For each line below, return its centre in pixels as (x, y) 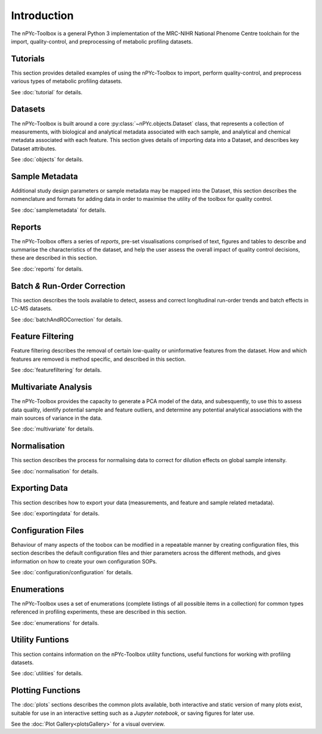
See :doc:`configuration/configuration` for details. (72, 572)
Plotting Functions (46, 691)
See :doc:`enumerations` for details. (55, 622)
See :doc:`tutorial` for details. (47, 92)
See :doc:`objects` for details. (47, 160)
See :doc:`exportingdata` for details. (55, 513)
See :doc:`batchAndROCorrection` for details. (67, 320)
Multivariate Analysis (52, 387)
